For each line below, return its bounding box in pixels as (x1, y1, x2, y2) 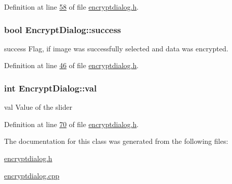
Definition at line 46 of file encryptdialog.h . (4, 60, 139, 71)
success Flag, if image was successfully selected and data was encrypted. (4, 43, 228, 53)
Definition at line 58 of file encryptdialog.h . (4, 2, 139, 12)
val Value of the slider (4, 102, 72, 112)
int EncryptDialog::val (4, 81, 97, 94)
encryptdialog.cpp (4, 170, 60, 180)
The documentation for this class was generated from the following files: (4, 136, 228, 146)
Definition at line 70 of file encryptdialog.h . (4, 118, 139, 129)
